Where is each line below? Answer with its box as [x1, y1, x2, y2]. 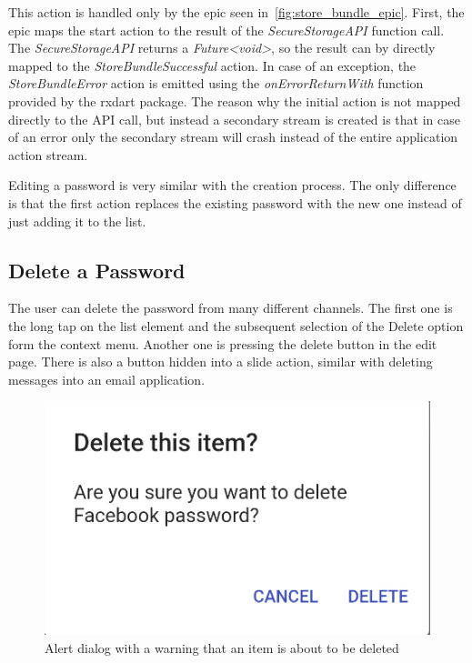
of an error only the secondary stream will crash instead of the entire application [8, 127, 458, 146]
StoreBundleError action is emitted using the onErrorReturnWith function [8, 74, 424, 93]
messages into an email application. [8, 369, 206, 388]
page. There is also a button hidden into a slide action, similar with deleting [8, 352, 433, 371]
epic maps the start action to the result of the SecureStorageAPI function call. [8, 20, 445, 39]
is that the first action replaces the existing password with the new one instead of [8, 193, 462, 212]
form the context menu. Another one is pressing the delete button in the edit [8, 334, 437, 353]
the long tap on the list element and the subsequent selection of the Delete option [8, 316, 464, 335]
